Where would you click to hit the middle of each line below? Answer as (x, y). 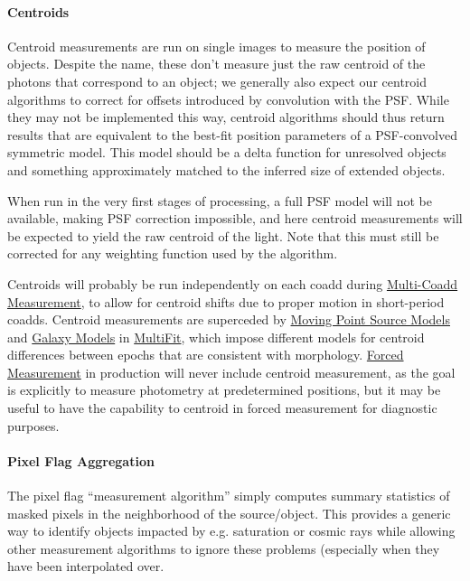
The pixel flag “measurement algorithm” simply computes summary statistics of (229, 496)
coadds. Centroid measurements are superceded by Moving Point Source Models (229, 319)
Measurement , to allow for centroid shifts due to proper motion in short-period (226, 301)
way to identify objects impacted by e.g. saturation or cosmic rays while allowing (231, 531)
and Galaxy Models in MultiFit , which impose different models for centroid (216, 337)
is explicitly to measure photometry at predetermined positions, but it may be (224, 390)
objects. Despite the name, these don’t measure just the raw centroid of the (216, 64)
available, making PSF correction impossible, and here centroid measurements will (235, 218)
